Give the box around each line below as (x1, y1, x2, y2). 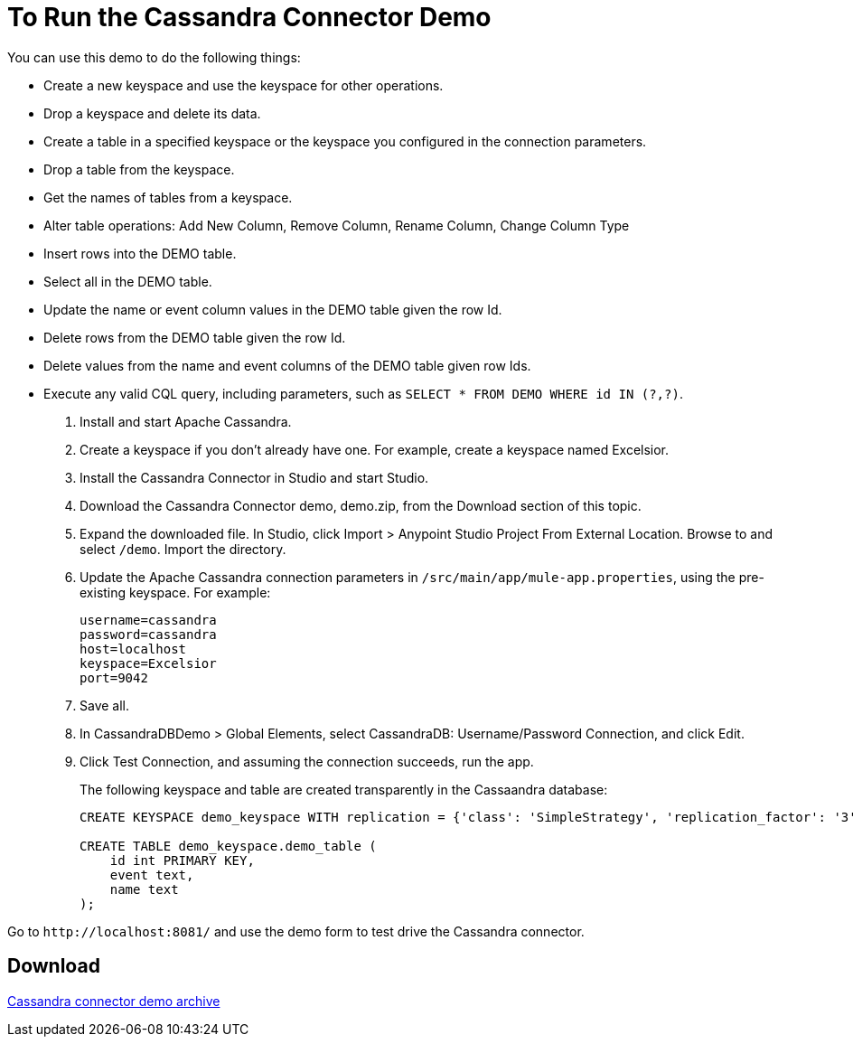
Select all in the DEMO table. (43, 273, 212, 289)
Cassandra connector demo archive (7, 992, 220, 1009)
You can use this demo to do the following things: (7, 49, 301, 65)
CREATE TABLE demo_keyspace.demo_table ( (80, 838, 377, 853)
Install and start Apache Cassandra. (80, 413, 292, 429)
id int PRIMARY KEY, (109, 852, 255, 868)
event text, (109, 867, 194, 882)
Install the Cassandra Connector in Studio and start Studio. (80, 469, 429, 485)
